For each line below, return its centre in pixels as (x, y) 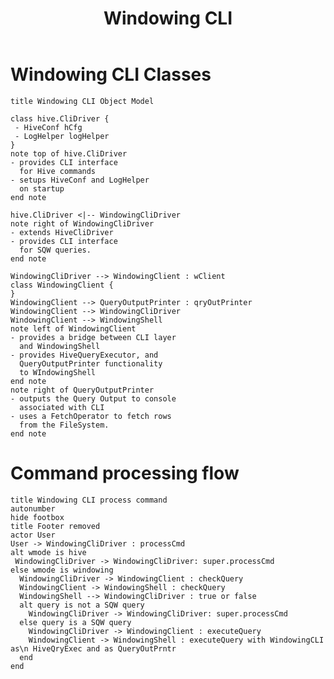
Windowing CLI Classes (111, 74)
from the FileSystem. (64, 425)
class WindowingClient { (62, 285)
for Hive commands (58, 171)
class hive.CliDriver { (60, 118)
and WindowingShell (60, 346)
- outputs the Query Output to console (93, 398)
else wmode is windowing (62, 570)
